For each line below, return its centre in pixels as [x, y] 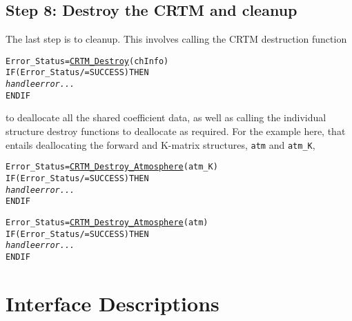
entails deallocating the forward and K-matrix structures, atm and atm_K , [160, 144]
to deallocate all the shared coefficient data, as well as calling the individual [166, 117]
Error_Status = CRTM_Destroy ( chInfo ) [87, 61]
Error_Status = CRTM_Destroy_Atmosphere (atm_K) [112, 167]
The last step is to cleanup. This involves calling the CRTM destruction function [176, 39]
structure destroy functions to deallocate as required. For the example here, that [176, 131]
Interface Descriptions [113, 303]
